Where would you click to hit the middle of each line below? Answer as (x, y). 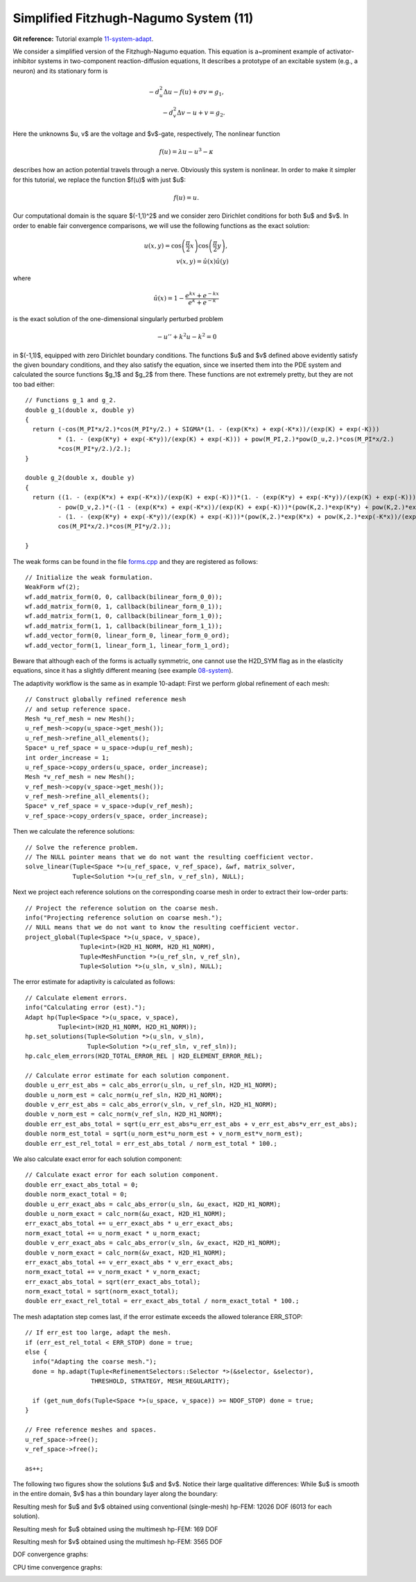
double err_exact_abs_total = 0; (82, 1185)
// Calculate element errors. (77, 998)
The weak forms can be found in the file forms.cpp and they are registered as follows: (136, 561)
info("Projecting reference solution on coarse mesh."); (124, 918)
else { (36, 1352)
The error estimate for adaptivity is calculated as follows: (94, 982)
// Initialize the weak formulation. (89, 577)
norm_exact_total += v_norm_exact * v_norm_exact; (113, 1272)
